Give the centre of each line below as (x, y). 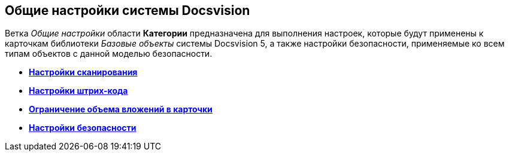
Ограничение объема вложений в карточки (121, 109)
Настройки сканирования (83, 72)
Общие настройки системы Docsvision (128, 10)
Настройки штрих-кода (78, 91)
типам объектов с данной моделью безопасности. (109, 54)
